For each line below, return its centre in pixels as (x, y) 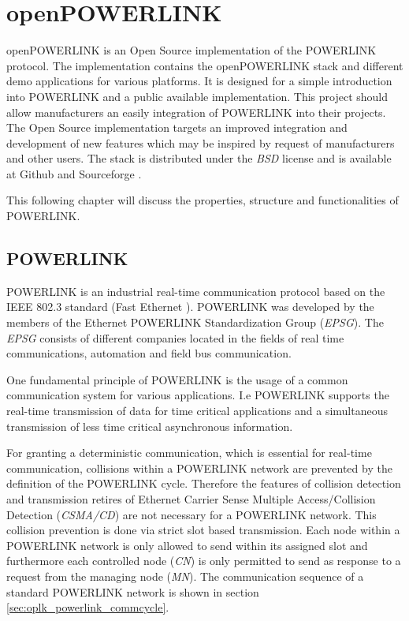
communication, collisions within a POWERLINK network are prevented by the (199, 468)
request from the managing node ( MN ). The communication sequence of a (185, 576)
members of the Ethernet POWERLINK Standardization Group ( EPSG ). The (195, 322)
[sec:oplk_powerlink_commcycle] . (88, 607)
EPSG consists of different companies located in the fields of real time (175, 337)
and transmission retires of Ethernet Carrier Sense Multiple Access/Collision (191, 498)
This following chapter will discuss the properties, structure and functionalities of (203, 200)
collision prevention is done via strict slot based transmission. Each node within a (203, 530)
